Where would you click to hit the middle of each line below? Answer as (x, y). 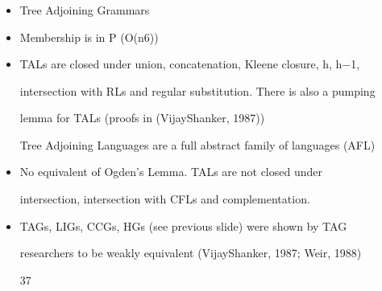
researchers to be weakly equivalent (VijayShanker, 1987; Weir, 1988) (191, 253)
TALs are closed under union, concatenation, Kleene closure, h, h (181, 64)
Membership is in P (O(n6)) (89, 37)
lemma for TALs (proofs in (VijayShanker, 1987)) (142, 118)
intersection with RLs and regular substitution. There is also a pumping (197, 90)
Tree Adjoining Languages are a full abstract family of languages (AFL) (197, 144)
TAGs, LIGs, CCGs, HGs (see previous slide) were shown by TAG (183, 225)
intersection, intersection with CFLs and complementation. (165, 199)
